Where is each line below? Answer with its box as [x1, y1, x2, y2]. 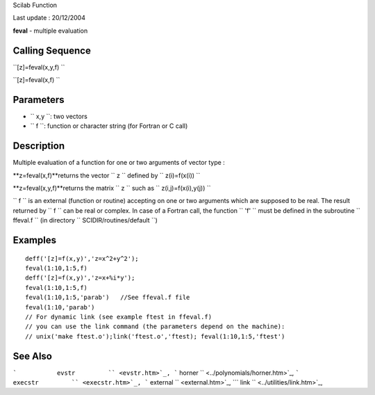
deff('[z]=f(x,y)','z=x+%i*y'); [25, 274, 135, 282]
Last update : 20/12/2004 [12, 14, 86, 22]
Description [12, 140, 65, 152]
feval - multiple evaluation [12, 26, 88, 35]
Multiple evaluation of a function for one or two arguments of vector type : [12, 159, 225, 167]
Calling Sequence [12, 45, 92, 56]
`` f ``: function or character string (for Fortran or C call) [30, 122, 188, 130]
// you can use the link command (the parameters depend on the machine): [25, 323, 285, 330]
